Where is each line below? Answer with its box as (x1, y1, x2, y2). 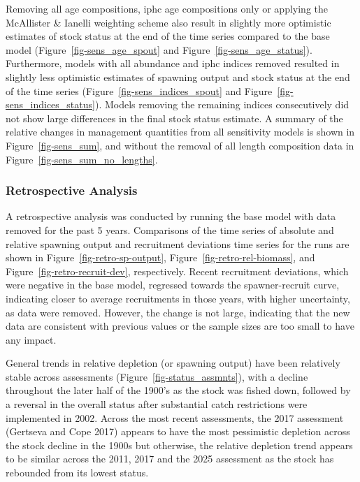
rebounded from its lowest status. (6, 465, 149, 480)
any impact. (6, 332, 57, 346)
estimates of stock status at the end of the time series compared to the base (6, 29, 330, 43)
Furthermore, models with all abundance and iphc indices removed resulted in (6, 56, 340, 71)
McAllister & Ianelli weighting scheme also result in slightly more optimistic (6, 15, 331, 29)
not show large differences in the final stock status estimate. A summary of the (6, 110, 343, 125)
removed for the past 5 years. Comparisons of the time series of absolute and (6, 222, 334, 237)
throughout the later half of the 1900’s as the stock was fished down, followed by (6, 383, 351, 397)
